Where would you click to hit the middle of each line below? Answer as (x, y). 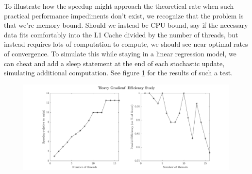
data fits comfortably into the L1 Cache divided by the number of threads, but (121, 34)
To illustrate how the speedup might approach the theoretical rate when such (119, 6)
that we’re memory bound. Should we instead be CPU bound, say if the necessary (126, 25)
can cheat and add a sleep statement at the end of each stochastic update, (114, 63)
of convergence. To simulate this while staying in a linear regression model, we (120, 53)
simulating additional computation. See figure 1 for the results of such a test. (118, 73)
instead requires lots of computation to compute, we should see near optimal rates (126, 44)
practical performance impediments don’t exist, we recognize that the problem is (124, 15)
